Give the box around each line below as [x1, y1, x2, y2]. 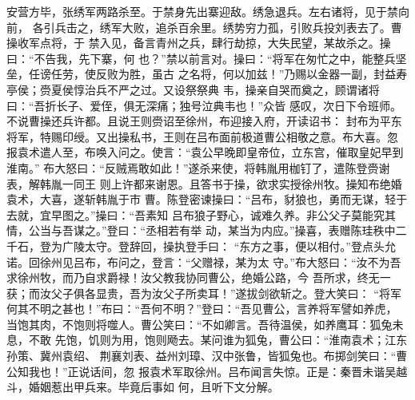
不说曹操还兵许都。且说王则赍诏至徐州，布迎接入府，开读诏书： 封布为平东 [6, 113, 402, 129]
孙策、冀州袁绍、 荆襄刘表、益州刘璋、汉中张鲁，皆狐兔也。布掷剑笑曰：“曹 [6, 347, 408, 364]
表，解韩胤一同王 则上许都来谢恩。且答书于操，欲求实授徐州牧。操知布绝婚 [6, 175, 402, 192]
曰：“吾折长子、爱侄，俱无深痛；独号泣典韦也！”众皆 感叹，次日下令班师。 [6, 97, 401, 113]
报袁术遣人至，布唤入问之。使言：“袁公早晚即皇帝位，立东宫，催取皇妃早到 [6, 144, 404, 160]
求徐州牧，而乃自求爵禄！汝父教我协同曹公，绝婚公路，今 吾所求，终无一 [6, 269, 391, 286]
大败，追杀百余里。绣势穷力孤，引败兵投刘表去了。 [122, 18, 391, 35]
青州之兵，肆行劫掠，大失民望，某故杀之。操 [155, 34, 391, 51]
